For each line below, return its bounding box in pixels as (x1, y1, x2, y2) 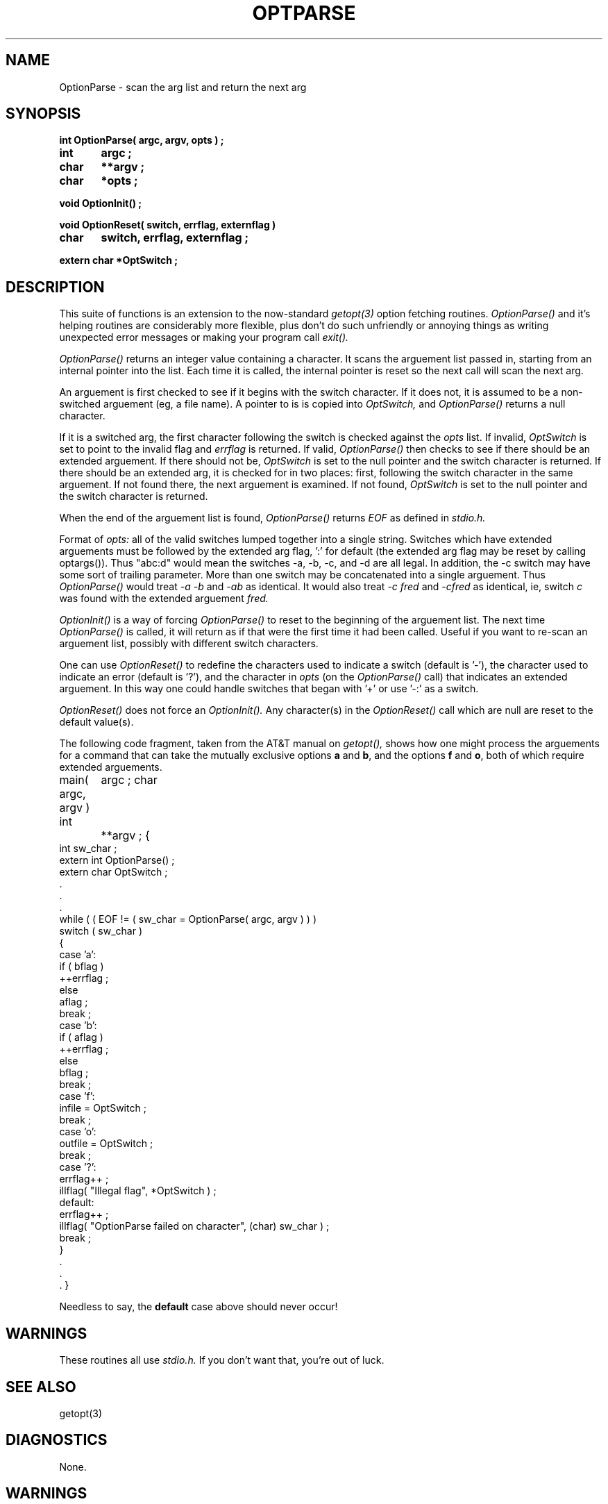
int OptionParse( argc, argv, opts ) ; (59, 134, 224, 147)
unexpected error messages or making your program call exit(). (59, 331, 349, 344)
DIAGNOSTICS (6, 1431, 108, 1449)
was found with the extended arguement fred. (59, 592, 269, 605)
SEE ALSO (6, 1378, 76, 1396)
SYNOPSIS (6, 105, 81, 123)
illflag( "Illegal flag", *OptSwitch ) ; (59, 1185, 217, 1197)
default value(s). (59, 716, 134, 728)
